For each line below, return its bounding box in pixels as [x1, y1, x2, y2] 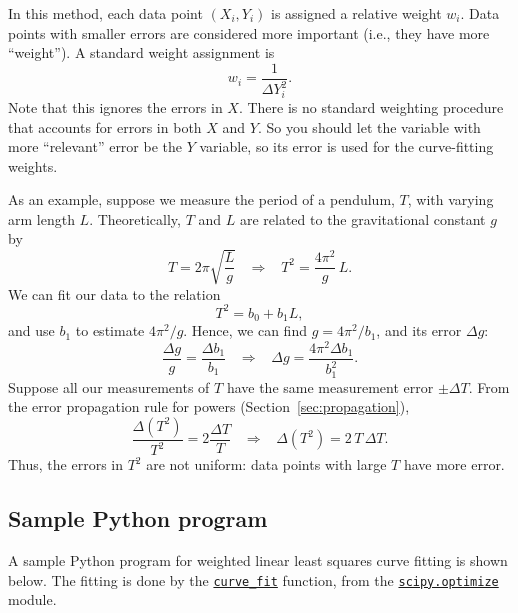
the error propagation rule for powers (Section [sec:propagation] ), [8, 396, 410, 417]
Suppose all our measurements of [8, 376, 210, 397]
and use [8, 320, 55, 341]
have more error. [403, 454, 505, 475]
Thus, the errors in [8, 454, 123, 475]
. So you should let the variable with [257, 116, 481, 137]
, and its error [376, 320, 462, 341]
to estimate [75, 320, 145, 341]
